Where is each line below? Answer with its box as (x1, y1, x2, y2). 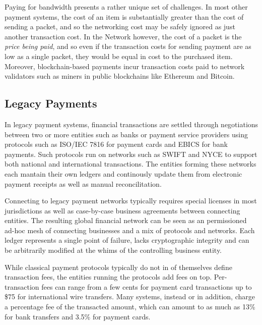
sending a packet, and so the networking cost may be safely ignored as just (5, 21, 235, 32)
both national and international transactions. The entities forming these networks (5, 158, 256, 169)
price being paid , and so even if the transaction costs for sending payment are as (5, 41, 251, 51)
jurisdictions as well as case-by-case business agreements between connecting (5, 205, 240, 215)
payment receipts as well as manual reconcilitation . (5, 178, 162, 189)
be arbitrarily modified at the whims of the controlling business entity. (5, 245, 222, 255)
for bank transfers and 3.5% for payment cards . (5, 311, 151, 321)
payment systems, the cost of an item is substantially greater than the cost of (5, 11, 244, 22)
